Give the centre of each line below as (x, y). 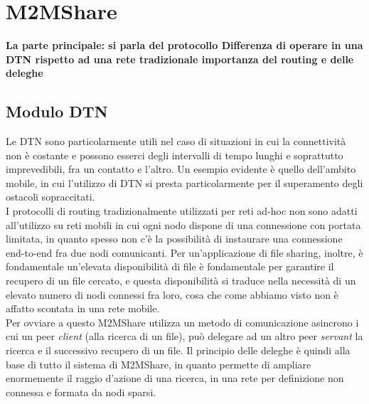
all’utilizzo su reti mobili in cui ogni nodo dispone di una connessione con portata (183, 224)
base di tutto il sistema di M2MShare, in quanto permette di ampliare (159, 364)
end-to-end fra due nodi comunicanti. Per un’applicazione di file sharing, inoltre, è (184, 252)
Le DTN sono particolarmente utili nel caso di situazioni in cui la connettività (176, 141)
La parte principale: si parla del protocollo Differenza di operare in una (184, 45)
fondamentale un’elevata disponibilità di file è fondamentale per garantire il (170, 266)
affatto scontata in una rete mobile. (83, 308)
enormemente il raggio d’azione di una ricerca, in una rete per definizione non (175, 378)
